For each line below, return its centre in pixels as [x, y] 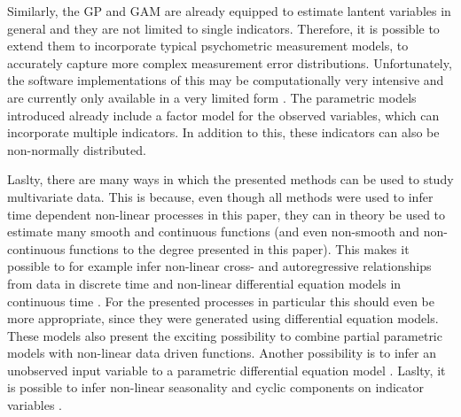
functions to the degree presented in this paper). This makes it [239, 248]
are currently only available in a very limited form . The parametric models [212, 97]
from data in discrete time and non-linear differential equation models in [204, 283]
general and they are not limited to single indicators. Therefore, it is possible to [223, 28]
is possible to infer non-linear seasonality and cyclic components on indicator [215, 387]
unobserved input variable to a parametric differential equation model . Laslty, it [227, 370]
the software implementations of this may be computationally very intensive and [226, 80]
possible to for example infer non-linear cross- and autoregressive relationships [219, 266]
